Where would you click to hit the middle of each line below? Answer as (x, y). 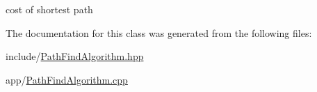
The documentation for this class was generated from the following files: (159, 32)
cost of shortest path (49, 9)
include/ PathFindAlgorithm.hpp (75, 56)
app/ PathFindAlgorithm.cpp (67, 79)
